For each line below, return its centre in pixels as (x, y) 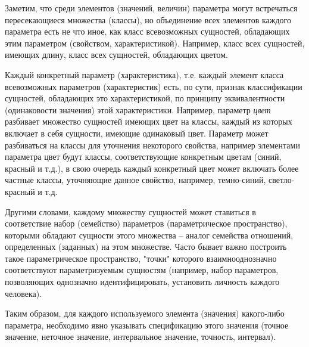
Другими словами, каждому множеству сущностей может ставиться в (130, 211)
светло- (282, 180)
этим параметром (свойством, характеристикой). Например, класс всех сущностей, (155, 43)
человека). (24, 293)
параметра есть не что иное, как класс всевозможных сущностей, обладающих (147, 31)
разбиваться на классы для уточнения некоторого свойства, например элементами (152, 145)
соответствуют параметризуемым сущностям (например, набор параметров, (142, 270)
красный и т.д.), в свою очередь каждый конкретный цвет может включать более (152, 168)
